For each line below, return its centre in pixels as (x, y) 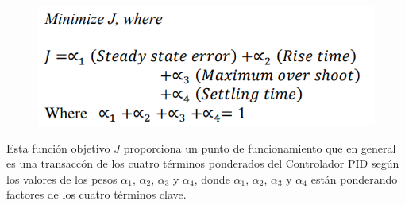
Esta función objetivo (58, 147)
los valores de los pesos (62, 178)
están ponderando (354, 178)
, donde (212, 178)
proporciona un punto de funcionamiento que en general (260, 147)
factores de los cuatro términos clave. (96, 194)
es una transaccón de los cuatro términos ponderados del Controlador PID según (203, 163)
